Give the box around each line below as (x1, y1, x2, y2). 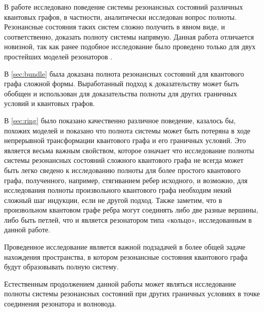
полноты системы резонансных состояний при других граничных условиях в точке (4, 288, 260, 299)
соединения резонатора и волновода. (4, 298, 117, 309)
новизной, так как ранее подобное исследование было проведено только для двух (4, 41, 256, 52)
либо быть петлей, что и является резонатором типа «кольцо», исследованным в (4, 214, 252, 225)
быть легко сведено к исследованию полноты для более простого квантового (4, 164, 241, 175)
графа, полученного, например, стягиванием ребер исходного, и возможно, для (4, 175, 248, 185)
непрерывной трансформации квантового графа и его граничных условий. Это (4, 135, 246, 146)
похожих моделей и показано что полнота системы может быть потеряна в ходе (4, 125, 250, 135)
